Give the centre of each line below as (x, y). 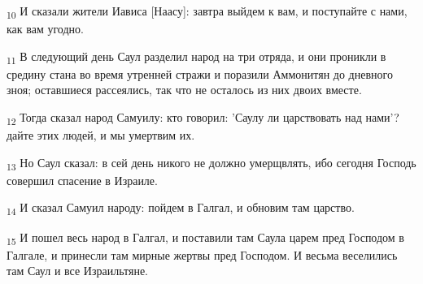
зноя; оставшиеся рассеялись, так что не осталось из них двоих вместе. (184, 90)
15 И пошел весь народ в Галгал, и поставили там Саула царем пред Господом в (205, 238)
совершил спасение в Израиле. (82, 180)
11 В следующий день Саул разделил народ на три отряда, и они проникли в (196, 57)
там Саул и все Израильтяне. (77, 271)
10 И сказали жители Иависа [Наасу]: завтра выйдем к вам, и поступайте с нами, (207, 12)
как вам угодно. (45, 29)
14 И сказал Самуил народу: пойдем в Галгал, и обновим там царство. (181, 209)
